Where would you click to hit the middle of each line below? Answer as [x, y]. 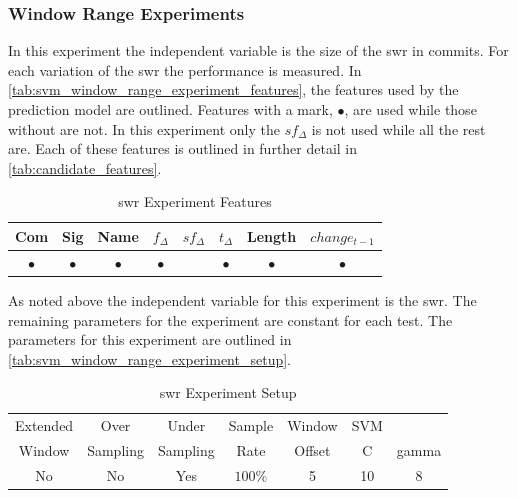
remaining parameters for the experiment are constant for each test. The [230, 319]
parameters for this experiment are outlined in [150, 339]
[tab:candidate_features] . [85, 167]
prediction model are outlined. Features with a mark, [170, 109]
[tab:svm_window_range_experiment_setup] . [149, 358]
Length [272, 235]
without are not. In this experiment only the [144, 128]
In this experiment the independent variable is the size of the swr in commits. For [258, 50]
